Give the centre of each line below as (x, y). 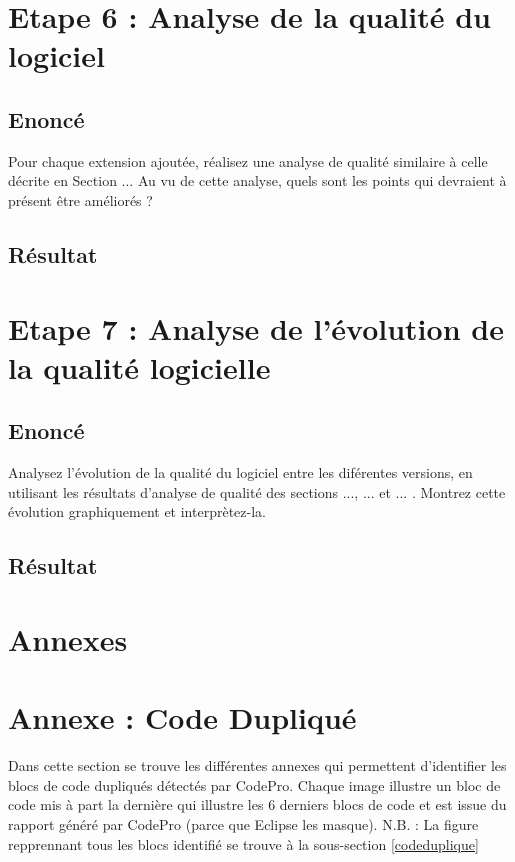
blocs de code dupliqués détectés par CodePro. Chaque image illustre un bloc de (254, 784)
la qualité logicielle (139, 366)
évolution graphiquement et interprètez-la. (137, 511)
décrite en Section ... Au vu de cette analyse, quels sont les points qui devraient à (257, 180)
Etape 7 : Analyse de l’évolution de (256, 327)
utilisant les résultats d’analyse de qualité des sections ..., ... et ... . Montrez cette (257, 491)
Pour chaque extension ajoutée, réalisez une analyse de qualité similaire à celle (248, 160)
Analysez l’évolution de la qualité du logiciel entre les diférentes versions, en (240, 472)
